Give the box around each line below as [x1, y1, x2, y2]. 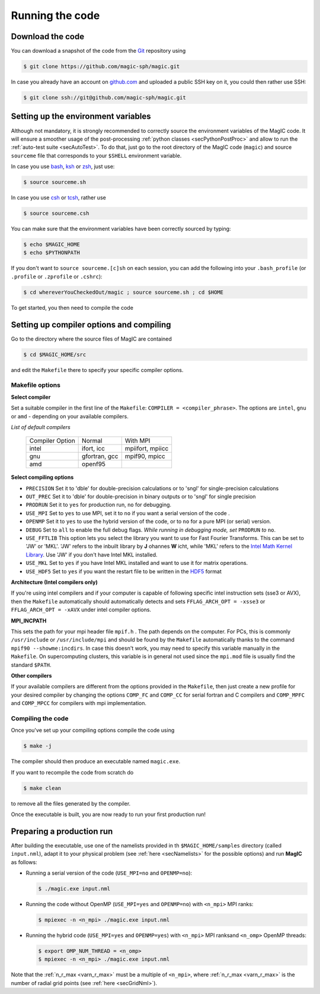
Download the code [11, 31, 85, 42]
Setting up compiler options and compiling [11, 319, 171, 329]
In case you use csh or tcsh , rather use [11, 194, 106, 201]
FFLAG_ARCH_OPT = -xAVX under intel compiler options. [11, 606, 151, 614]
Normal [82, 437, 103, 445]
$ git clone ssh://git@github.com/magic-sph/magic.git [23, 94, 186, 101]
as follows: [11, 858, 38, 866]
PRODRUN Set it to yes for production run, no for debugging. [25, 501, 172, 509]
